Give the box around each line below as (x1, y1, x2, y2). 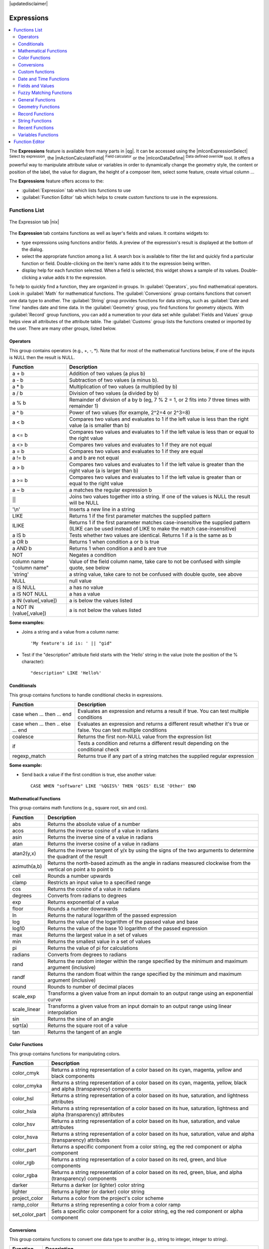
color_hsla (12, 1108, 37, 1115)
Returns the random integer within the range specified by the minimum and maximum (47, 957, 248, 964)
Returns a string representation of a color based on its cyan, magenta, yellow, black (51, 1079, 247, 1086)
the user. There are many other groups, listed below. (9, 325, 117, 332)
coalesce (12, 733, 34, 740)
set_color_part (12, 1211, 46, 1218)
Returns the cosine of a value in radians (47, 885, 140, 892)
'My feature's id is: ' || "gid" (30, 640, 112, 646)
